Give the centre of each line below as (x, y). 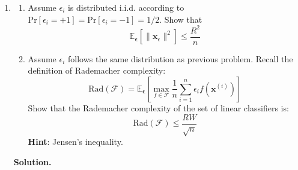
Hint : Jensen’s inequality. (75, 142)
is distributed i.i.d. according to (126, 7)
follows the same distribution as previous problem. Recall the (180, 58)
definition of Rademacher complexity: (97, 70)
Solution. (32, 161)
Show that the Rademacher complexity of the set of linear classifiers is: (158, 107)
